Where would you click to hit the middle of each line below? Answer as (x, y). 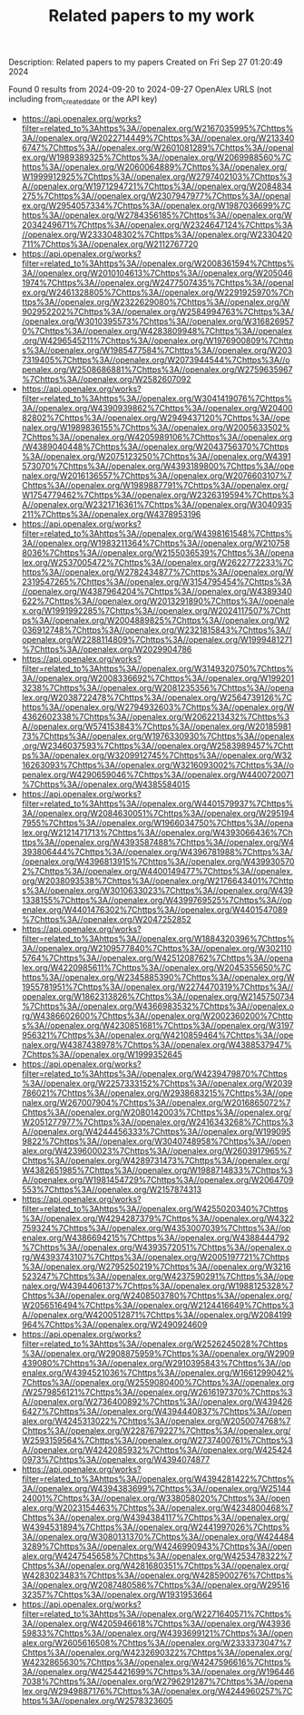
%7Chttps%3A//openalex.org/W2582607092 (106, 379)
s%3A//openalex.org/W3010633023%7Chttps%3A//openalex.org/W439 (157, 890)
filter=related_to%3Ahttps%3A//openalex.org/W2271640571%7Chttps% (157, 1613)
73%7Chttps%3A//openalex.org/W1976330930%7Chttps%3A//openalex (158, 735)
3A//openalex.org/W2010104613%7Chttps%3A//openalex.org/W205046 (157, 272)
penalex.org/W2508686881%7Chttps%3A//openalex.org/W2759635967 (157, 370)
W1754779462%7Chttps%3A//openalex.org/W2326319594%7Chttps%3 (158, 495)
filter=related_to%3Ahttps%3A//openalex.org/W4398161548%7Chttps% (157, 533)
